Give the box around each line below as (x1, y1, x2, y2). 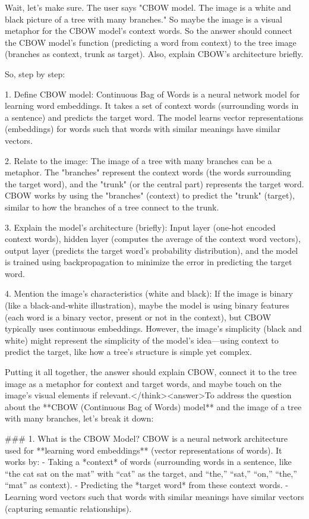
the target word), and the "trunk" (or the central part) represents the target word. (5, 177, 304, 190)
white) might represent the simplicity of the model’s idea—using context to (5, 334, 279, 346)
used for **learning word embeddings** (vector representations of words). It (5, 443, 282, 456)
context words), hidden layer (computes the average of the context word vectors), (5, 232, 301, 245)
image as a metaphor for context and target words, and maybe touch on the (5, 377, 282, 389)
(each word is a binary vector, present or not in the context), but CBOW (5, 310, 272, 323)
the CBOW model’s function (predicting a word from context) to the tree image (5, 36, 297, 48)
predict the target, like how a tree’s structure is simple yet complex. (5, 345, 252, 358)
